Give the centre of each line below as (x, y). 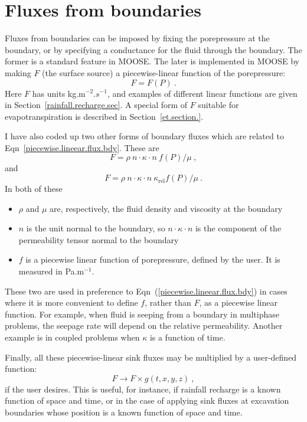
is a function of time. (187, 337)
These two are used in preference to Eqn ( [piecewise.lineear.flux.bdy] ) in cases (146, 291)
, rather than (168, 302)
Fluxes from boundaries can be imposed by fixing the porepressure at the (137, 38)
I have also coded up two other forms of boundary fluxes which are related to (144, 136)
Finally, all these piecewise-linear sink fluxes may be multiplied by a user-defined (151, 357)
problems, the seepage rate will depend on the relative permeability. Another (144, 326)
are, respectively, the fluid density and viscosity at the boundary (166, 208)
